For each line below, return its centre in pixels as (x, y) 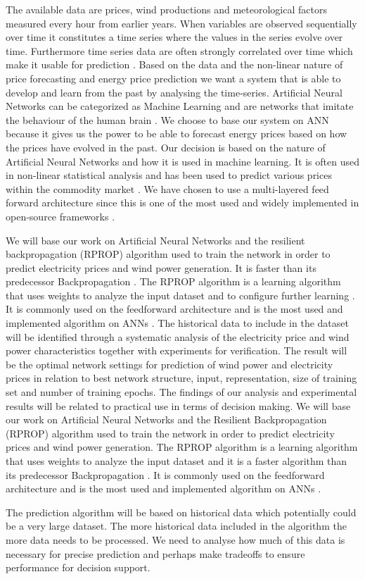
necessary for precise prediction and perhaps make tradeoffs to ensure (155, 553)
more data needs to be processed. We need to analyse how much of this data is (175, 539)
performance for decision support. (78, 567)
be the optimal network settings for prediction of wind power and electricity (169, 364)
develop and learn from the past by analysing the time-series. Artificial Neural (174, 92)
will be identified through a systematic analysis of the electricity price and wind (178, 336)
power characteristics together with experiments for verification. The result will (177, 350)
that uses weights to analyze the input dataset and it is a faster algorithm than (177, 461)
